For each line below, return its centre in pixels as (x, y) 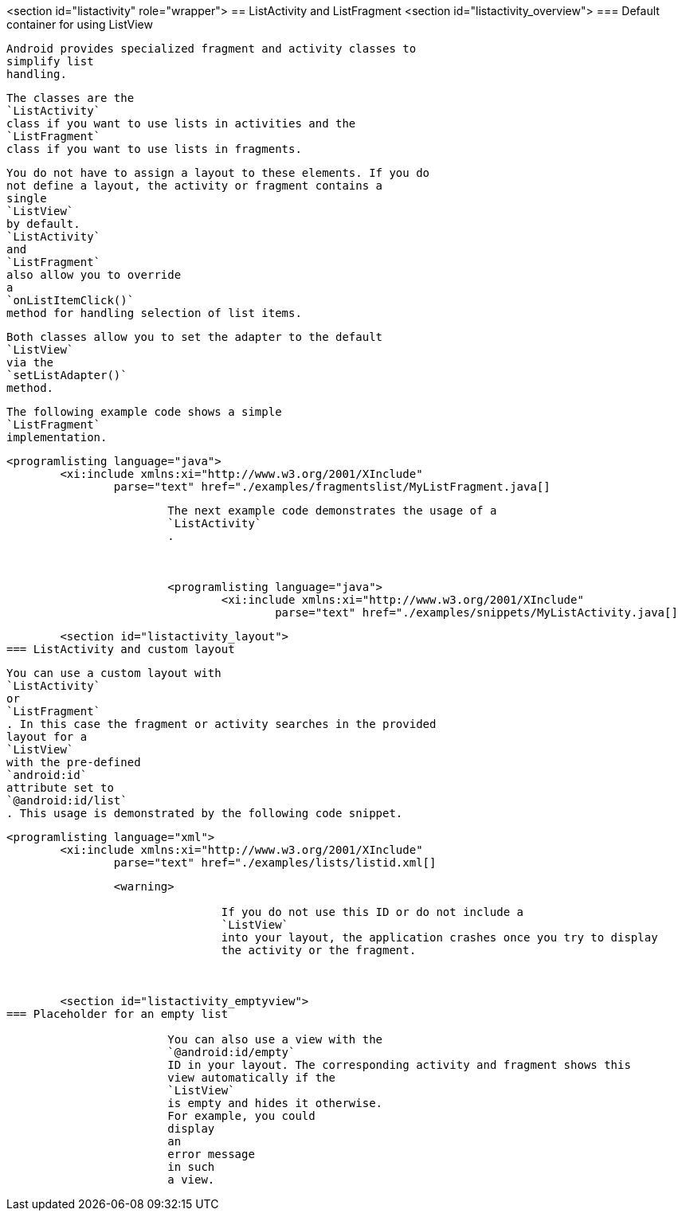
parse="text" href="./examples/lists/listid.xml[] (275, 863)
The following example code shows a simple (144, 412)
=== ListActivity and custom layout (121, 649)
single (27, 198)
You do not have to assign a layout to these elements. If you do (218, 173)
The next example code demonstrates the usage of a (332, 511)
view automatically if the (252, 1078)
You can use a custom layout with (114, 673)
